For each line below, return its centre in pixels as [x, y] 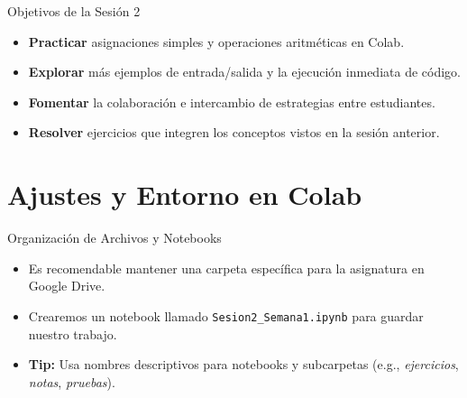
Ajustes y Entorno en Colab [185, 194]
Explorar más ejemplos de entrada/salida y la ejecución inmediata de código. [244, 72]
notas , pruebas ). [72, 381]
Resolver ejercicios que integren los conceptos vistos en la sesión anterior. [234, 132]
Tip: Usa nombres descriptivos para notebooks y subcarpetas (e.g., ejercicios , [243, 364]
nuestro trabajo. [73, 333]
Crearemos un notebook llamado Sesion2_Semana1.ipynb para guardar [226, 315]
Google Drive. [67, 286]
